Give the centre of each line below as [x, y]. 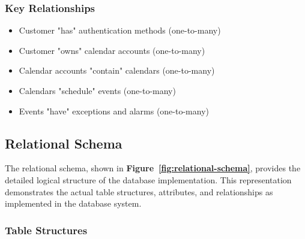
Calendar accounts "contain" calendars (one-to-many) [117, 70]
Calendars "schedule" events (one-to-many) [97, 90]
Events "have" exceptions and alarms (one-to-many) [114, 111]
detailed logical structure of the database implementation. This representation [148, 179]
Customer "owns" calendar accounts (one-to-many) [112, 50]
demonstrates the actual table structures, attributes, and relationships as [139, 191]
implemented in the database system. [73, 203]
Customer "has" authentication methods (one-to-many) [120, 30]
